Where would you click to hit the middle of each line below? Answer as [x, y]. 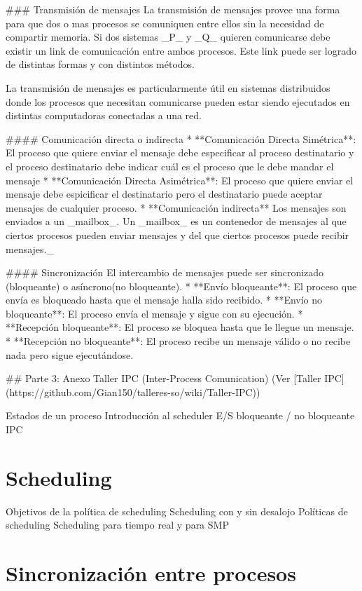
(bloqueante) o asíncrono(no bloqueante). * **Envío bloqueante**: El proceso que [181, 286]
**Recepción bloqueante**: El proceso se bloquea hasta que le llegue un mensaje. [180, 327]
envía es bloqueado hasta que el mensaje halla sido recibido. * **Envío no [164, 300]
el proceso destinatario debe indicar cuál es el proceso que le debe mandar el [170, 166]
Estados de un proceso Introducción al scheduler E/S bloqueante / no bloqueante [180, 415]
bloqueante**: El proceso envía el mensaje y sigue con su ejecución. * [154, 313]
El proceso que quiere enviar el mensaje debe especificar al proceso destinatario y [180, 152]
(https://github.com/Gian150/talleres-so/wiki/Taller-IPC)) [133, 392]
